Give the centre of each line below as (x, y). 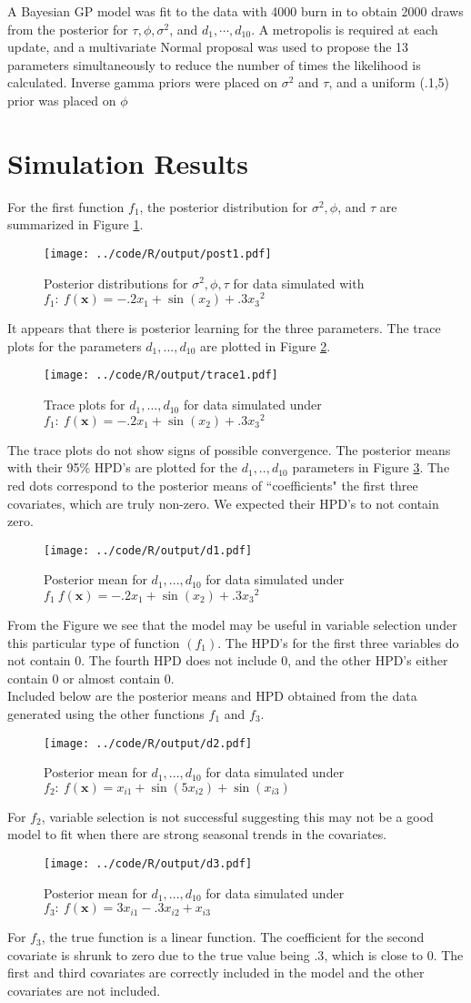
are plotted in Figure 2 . (266, 345)
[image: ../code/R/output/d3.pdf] (148, 864)
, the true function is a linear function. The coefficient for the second (233, 937)
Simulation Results (128, 162)
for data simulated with (299, 283)
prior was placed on (62, 100)
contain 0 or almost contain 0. (91, 678)
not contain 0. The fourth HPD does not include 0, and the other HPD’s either (228, 660)
